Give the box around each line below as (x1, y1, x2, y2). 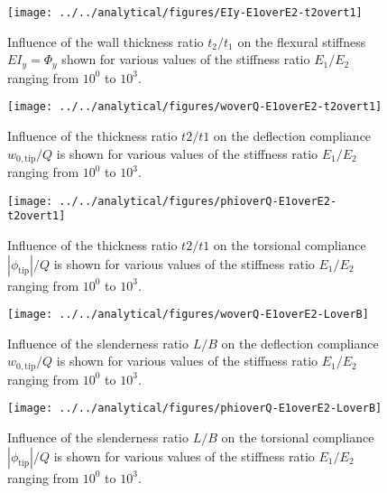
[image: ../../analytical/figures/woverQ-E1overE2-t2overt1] (7, 100, 382, 114)
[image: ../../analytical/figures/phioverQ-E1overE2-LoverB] (7, 402, 382, 415)
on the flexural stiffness (237, 32, 366, 51)
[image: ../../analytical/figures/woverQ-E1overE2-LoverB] (7, 308, 369, 321)
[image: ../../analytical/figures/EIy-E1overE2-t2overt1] (7, 6, 363, 19)
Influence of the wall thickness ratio (7, 32, 204, 51)
